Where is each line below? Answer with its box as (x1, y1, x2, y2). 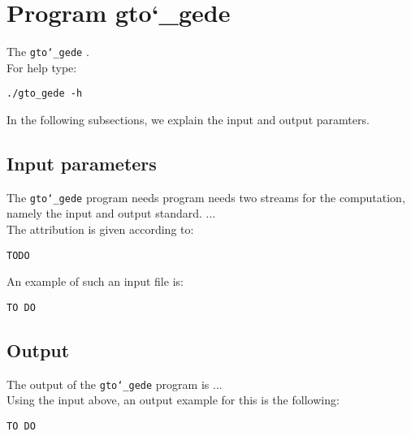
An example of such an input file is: (6, 273, 184, 290)
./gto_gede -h (6, 88, 83, 100)
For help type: (6, 58, 77, 76)
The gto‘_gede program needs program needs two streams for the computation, (6, 188, 405, 205)
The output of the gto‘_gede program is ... (6, 375, 223, 392)
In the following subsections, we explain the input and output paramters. (6, 111, 370, 128)
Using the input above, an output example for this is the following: (6, 391, 340, 408)
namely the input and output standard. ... (6, 205, 216, 222)
